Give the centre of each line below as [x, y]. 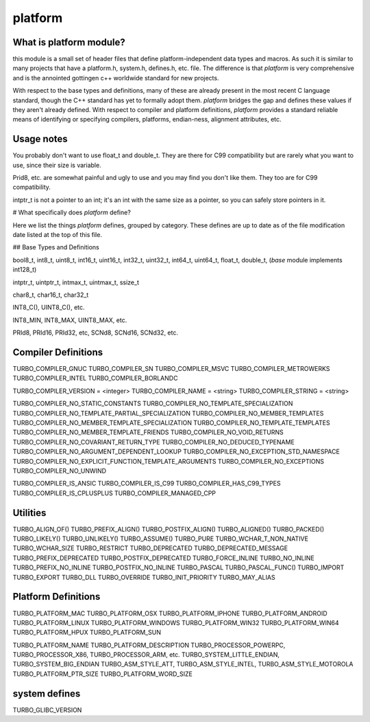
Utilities [29, 513]
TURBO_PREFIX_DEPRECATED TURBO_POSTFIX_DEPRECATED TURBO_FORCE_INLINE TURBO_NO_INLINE [163, 558]
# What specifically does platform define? [72, 212]
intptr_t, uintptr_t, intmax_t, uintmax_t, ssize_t [76, 282]
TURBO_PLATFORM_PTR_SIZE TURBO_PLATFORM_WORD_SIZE [103, 674]
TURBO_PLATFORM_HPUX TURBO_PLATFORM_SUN [87, 633]
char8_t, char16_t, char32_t [51, 295]
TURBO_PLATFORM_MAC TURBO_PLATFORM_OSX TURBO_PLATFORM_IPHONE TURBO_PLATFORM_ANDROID [170, 613]
